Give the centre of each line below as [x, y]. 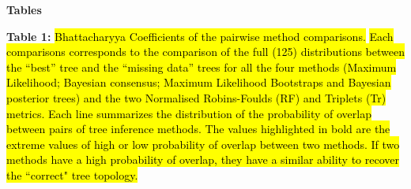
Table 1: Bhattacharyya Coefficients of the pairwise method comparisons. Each [200, 36]
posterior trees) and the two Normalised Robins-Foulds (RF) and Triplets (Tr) [196, 97]
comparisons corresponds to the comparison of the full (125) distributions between [205, 52]
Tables [24, 9]
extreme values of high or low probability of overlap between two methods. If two [203, 144]
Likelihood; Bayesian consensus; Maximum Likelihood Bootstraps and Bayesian [199, 82]
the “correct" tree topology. [72, 174]
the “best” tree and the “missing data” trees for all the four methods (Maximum [202, 67]
